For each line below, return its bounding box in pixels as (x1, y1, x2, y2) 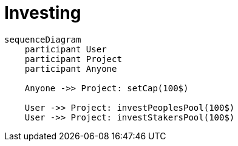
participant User (24, 44, 107, 54)
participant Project (24, 54, 122, 64)
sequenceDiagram (4, 34, 81, 44)
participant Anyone (24, 63, 117, 74)
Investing (4, 2, 81, 23)
